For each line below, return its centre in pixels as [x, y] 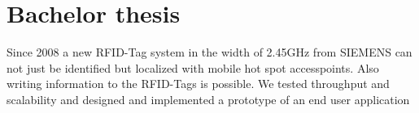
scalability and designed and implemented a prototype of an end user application [208, 99]
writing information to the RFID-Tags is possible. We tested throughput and [198, 84]
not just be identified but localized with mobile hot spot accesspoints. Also [193, 67]
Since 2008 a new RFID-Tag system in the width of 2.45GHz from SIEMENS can [209, 52]
